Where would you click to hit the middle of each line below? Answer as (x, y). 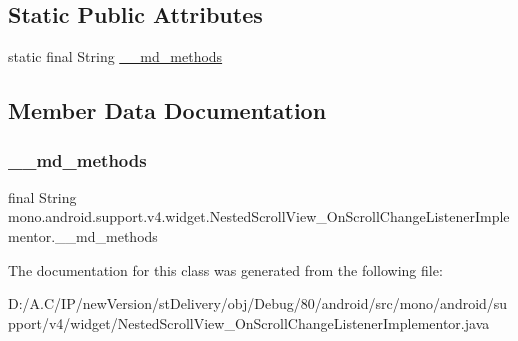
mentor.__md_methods (83, 235)
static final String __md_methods (115, 56)
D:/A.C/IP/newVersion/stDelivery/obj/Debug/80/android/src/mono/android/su (258, 303)
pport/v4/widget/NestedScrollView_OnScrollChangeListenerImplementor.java (249, 322)
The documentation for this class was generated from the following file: (225, 269)
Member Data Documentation (167, 110)
